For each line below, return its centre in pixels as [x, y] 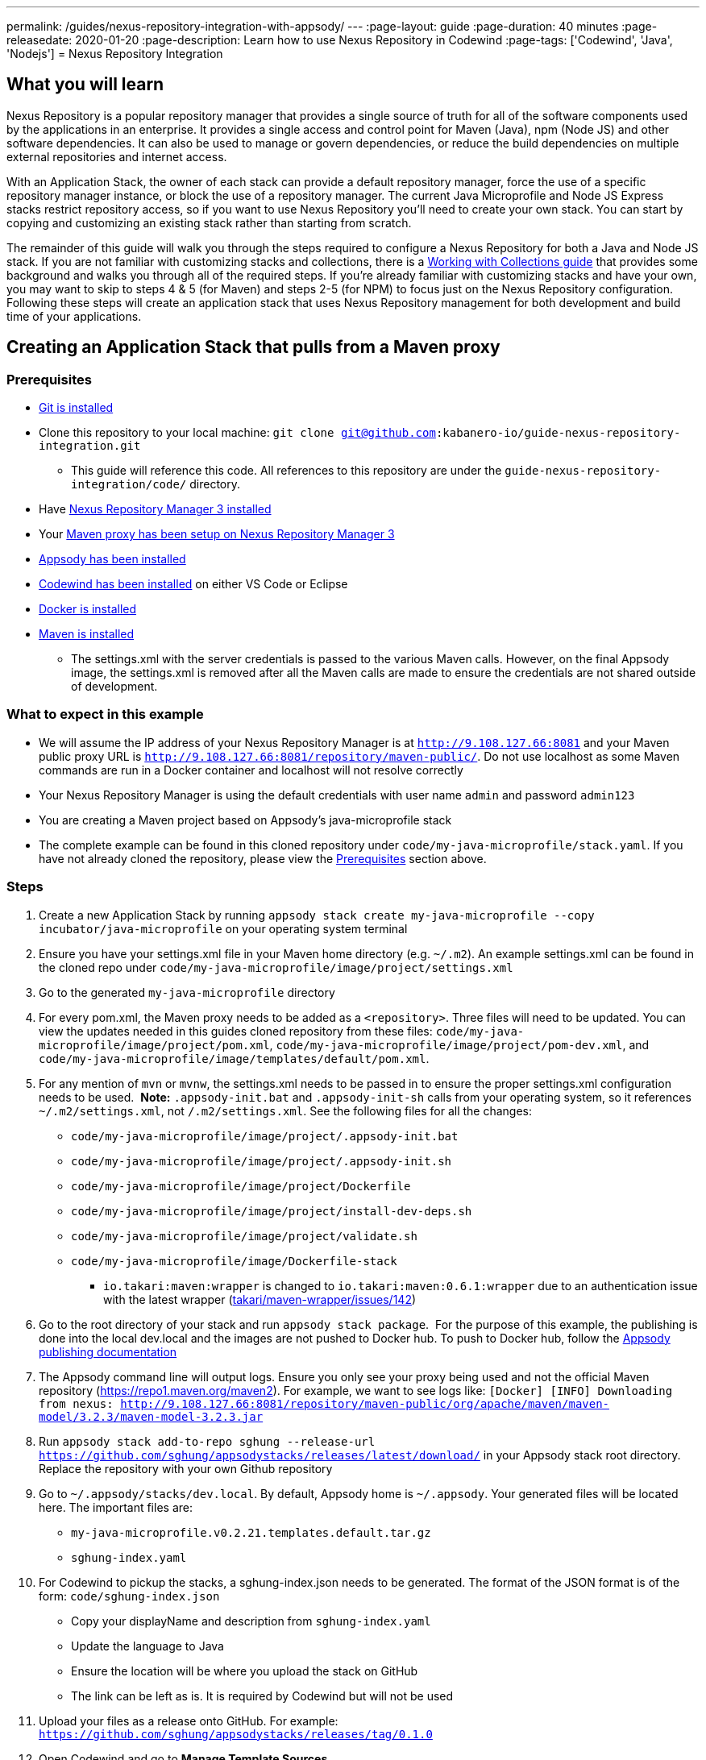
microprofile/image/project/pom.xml [154, 1045]
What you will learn [85, 85]
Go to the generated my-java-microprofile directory [187, 992]
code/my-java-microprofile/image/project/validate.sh [244, 1236]
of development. [114, 687]
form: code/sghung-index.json [129, 1596]
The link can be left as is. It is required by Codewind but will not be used [262, 1696]
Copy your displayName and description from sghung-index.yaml [251, 1621]
